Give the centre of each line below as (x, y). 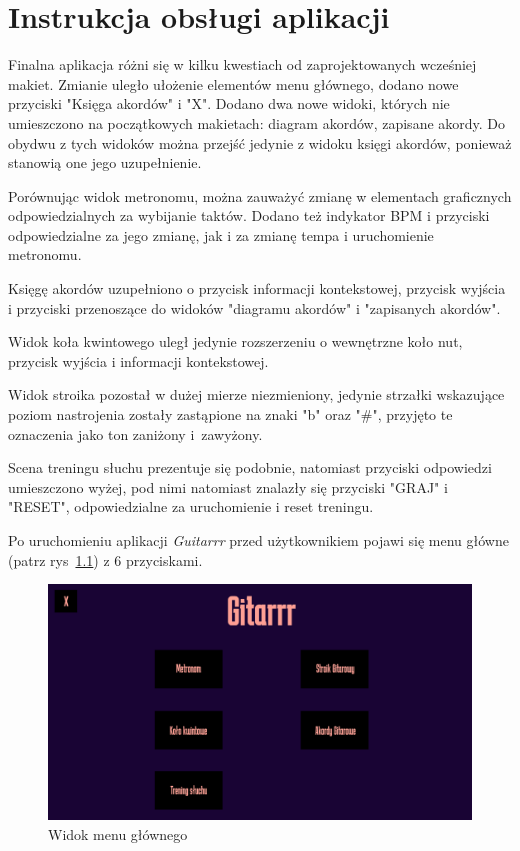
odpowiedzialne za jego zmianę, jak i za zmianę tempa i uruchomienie (221, 234)
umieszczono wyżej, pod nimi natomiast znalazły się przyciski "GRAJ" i (228, 486)
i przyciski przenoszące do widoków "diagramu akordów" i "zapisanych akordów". (254, 307)
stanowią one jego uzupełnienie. (105, 162)
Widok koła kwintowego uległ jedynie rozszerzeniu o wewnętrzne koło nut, (235, 341)
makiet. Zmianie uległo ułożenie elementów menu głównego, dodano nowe (233, 83)
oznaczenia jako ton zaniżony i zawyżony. (135, 433)
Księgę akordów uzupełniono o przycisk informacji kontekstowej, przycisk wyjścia (257, 288)
